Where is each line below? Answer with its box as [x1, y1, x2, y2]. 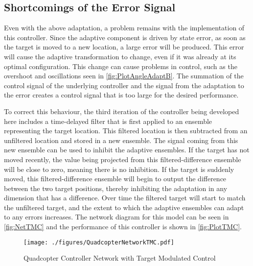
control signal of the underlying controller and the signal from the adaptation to [4, 80, 244, 90]
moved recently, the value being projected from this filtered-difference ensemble [4, 154, 241, 164]
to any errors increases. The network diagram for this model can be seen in [4, 212, 229, 222]
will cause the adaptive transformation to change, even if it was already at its [4, 51, 236, 61]
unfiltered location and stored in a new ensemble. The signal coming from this [4, 135, 238, 145]
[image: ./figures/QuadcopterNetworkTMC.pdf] [23, 239, 174, 246]
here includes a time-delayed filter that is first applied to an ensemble [4, 116, 212, 126]
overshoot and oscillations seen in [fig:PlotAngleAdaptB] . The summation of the [4, 71, 244, 81]
